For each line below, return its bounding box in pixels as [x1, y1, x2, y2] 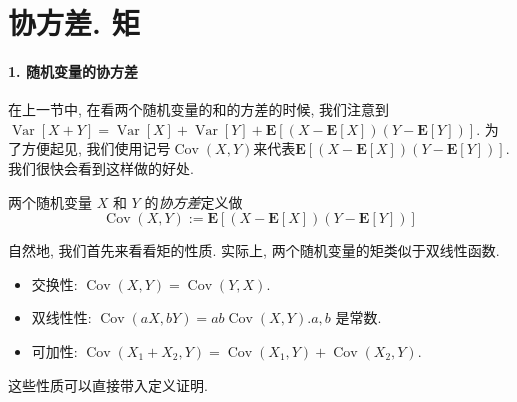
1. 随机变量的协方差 [8, 60, 138, 81]
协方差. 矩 [8, 2, 140, 43]
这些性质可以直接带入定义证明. [8, 374, 208, 395]
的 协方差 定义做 [144, 191, 243, 212]
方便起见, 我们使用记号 [21, 138, 171, 159]
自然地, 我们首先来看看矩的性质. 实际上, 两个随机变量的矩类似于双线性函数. [8, 240, 500, 261]
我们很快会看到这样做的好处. [8, 157, 194, 178]
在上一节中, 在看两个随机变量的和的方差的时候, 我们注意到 [8, 99, 390, 120]
